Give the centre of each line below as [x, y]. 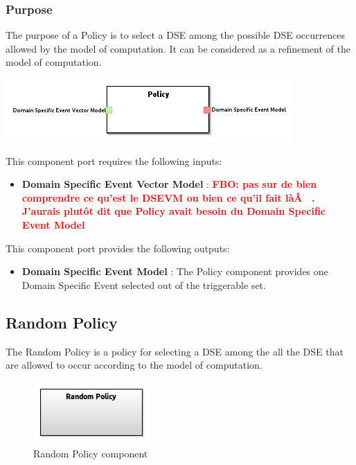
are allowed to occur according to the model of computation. [134, 365]
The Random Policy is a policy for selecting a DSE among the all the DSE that [175, 351]
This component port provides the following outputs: [118, 248]
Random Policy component [91, 454]
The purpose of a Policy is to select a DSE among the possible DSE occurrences [175, 35]
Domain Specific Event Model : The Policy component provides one [175, 271]
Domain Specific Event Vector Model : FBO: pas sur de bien [169, 184]
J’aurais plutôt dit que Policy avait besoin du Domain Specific [173, 211]
